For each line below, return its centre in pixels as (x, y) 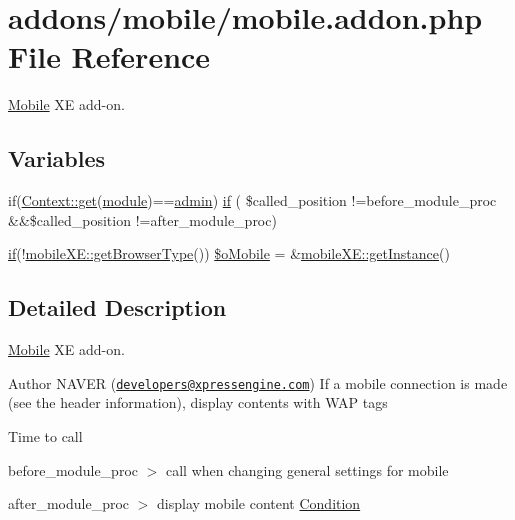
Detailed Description (117, 307)
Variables (57, 158)
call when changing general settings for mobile (307, 469)
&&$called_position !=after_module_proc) (142, 219)
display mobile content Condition (259, 503)
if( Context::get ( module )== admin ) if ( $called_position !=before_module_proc (252, 200)
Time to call (45, 435)
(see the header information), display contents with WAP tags (198, 402)
